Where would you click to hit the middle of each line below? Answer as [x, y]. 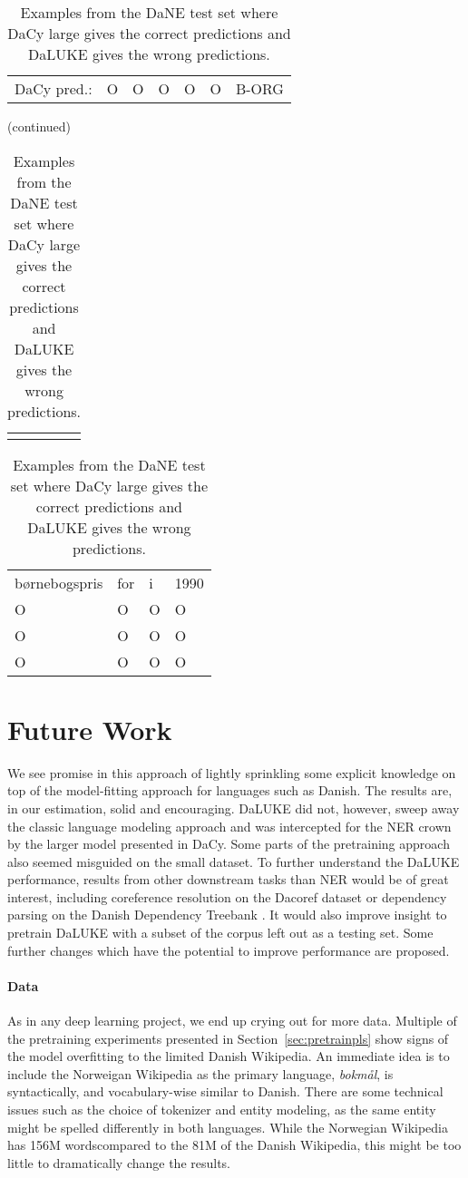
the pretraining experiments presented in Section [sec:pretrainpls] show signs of [228, 1038]
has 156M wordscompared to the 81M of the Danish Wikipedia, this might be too [234, 1145]
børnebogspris [59, 582]
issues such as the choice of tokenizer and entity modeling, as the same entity [222, 1110]
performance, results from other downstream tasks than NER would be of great [228, 879]
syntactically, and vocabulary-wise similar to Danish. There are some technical [225, 1091]
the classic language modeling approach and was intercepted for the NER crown [229, 826]
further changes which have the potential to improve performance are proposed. [229, 950]
